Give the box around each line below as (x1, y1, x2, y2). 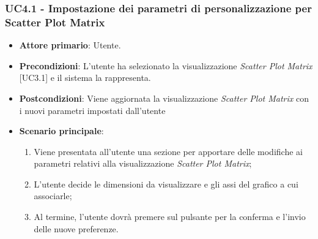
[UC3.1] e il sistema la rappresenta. (19, 71, 151, 84)
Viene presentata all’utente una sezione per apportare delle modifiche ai (34, 145, 303, 157)
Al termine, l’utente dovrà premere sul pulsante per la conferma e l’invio (34, 210, 306, 223)
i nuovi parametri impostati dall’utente (19, 104, 166, 116)
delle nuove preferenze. (34, 222, 119, 235)
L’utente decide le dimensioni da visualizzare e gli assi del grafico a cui (34, 177, 298, 190)
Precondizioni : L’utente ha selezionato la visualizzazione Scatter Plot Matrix (19, 59, 312, 72)
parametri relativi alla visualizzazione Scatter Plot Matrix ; (34, 157, 252, 170)
